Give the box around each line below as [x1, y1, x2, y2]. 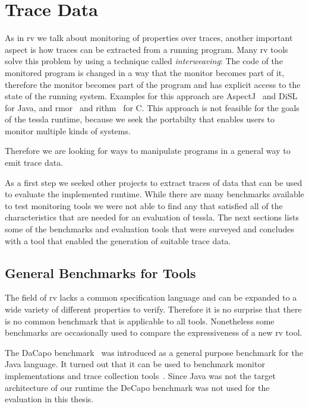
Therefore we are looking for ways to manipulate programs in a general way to [5, 144, 291, 157]
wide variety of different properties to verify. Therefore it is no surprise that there [5, 303, 302, 315]
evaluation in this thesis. [5, 393, 94, 405]
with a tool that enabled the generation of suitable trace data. [5, 234, 231, 247]
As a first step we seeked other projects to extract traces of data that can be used [5, 176, 302, 188]
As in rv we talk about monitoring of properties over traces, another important [5, 31, 293, 44]
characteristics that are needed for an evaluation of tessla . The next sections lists [5, 211, 299, 223]
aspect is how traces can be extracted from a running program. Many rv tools [5, 43, 288, 55]
